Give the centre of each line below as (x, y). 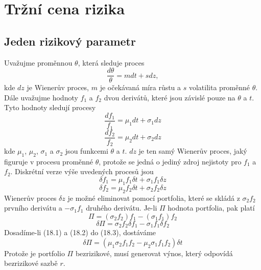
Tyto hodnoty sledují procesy (50, 107)
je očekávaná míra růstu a (140, 87)
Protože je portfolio (34, 253)
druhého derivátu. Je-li (122, 208)
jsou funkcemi (87, 151)
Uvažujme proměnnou (38, 62)
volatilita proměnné (219, 87)
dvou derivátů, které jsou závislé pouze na (170, 97)
